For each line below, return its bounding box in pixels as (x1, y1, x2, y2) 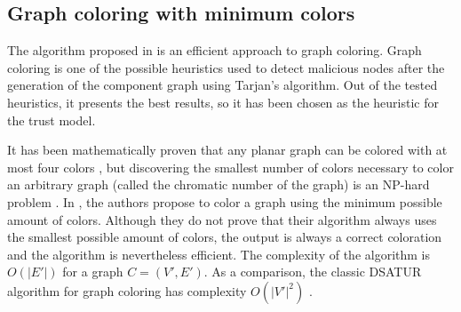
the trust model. (7, 110, 96, 129)
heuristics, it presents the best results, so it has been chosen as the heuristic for (7, 92, 440, 111)
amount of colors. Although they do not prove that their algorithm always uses (7, 210, 437, 228)
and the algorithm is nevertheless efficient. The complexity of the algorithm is (7, 244, 430, 263)
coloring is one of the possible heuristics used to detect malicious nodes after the (7, 58, 445, 76)
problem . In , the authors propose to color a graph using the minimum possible (7, 192, 442, 211)
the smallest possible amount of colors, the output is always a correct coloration (7, 228, 442, 246)
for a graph (62, 262, 123, 281)
